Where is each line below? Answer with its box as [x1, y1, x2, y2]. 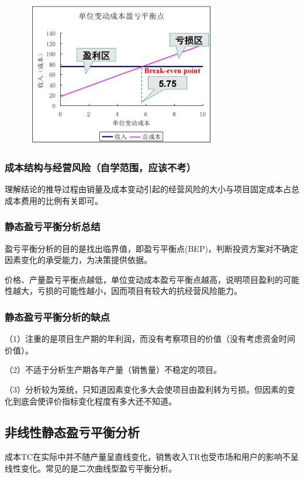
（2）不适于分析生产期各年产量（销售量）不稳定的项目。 [5, 363, 222, 376]
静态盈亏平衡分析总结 [5, 219, 101, 234]
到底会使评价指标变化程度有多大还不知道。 [12, 394, 177, 407]
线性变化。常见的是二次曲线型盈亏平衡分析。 [5, 462, 177, 474]
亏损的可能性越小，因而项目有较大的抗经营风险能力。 [37, 285, 242, 297]
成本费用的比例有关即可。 [5, 194, 103, 206]
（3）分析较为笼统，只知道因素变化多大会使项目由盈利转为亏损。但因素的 [5, 383, 287, 395]
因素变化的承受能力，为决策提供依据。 [5, 254, 152, 266]
